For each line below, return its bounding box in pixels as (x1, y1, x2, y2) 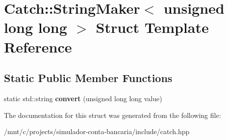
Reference (4, 36, 72, 56)
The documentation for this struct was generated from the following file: (4, 110, 221, 120)
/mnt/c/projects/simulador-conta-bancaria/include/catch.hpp (4, 126, 190, 137)
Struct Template (96, 17, 209, 37)
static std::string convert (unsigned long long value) (4, 93, 162, 103)
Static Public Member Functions (4, 70, 173, 85)
